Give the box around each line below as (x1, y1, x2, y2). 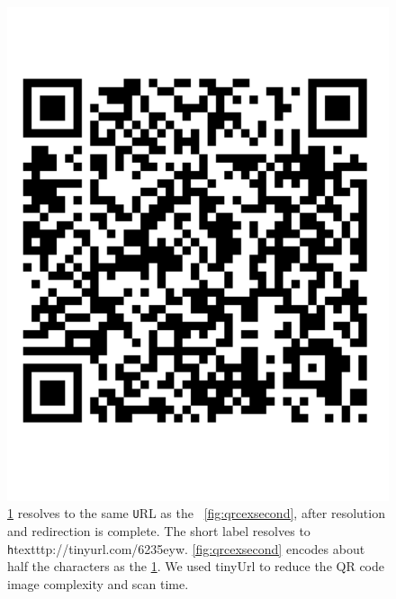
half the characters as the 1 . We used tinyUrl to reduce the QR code (7, 557, 384, 576)
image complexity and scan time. (7, 574, 189, 593)
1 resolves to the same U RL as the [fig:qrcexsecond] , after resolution (7, 504, 385, 523)
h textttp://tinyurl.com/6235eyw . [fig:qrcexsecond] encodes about (7, 539, 365, 558)
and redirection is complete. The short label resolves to (7, 522, 310, 541)
